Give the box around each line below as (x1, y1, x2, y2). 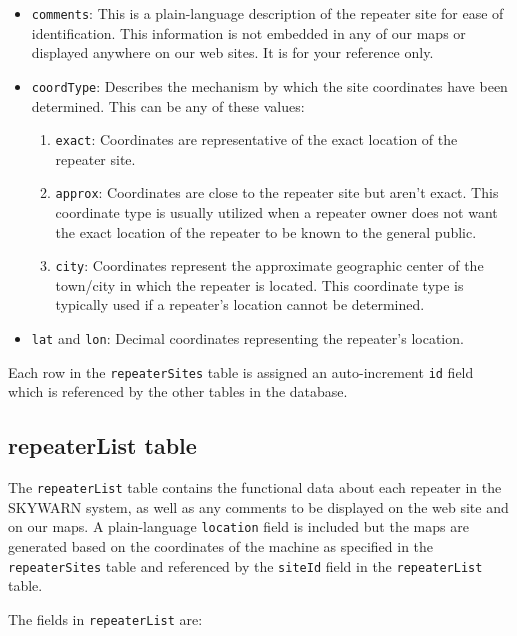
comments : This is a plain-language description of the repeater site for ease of (31, 3, 504, 23)
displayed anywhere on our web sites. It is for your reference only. (31, 42, 434, 63)
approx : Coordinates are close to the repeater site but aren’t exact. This (55, 182, 499, 203)
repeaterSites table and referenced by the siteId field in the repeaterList (8, 555, 483, 576)
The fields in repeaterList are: (8, 608, 203, 629)
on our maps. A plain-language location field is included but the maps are (8, 516, 469, 537)
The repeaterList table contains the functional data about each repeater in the (8, 477, 502, 498)
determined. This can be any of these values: (31, 95, 305, 116)
